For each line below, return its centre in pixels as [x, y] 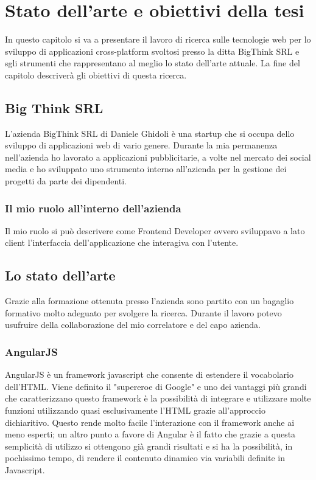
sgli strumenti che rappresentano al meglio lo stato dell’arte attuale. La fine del [153, 63]
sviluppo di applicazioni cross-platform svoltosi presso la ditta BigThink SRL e [152, 51]
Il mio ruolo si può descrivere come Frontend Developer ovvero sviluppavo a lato [155, 230]
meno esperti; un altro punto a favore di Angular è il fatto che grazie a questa [150, 434]
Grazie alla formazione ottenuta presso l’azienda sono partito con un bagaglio [149, 301]
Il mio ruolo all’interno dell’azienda [93, 208]
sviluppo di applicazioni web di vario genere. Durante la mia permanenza [141, 145]
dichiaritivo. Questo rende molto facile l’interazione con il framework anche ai [150, 422]
